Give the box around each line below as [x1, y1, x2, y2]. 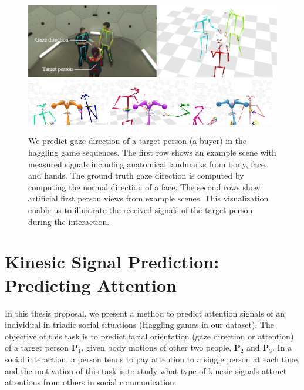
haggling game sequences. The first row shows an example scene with [28, 146, 276, 159]
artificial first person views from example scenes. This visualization [28, 192, 269, 204]
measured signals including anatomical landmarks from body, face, [28, 157, 267, 170]
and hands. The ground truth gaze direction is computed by [28, 169, 244, 181]
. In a [272, 341, 292, 354]
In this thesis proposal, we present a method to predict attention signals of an [5, 307, 285, 319]
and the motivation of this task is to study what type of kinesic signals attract [5, 364, 287, 376]
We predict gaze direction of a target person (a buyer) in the [28, 135, 247, 147]
